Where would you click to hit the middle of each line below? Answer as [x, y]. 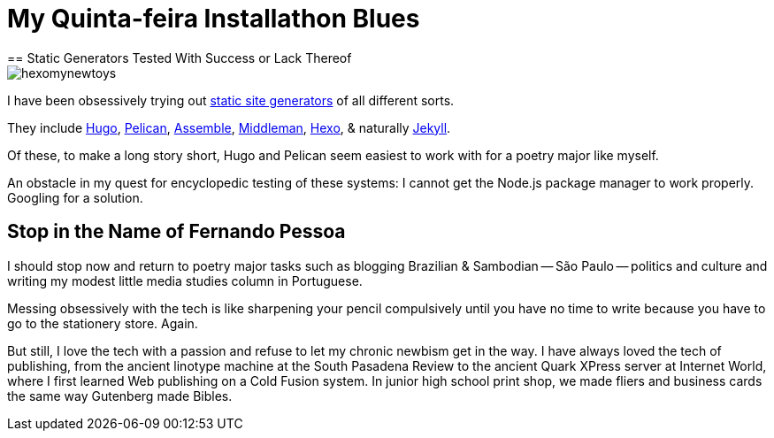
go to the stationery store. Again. [103, 323]
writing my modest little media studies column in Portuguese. [185, 280]
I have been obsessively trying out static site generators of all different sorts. [231, 100]
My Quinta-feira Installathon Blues [214, 19]
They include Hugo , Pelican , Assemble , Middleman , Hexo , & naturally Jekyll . [229, 127]
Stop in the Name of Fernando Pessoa [176, 232]
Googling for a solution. [75, 197]
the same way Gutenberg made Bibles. [120, 396]
